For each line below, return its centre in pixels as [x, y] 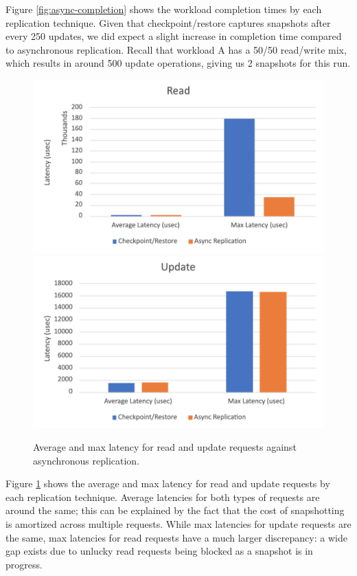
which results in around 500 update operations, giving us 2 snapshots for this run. [178, 63]
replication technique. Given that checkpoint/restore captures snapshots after [168, 22]
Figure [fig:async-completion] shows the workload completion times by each [164, 9]
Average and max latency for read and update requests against [165, 447]
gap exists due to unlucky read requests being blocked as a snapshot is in [159, 551]
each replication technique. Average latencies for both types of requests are [163, 497]
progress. [24, 564]
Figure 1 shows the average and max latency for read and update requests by [168, 483]
